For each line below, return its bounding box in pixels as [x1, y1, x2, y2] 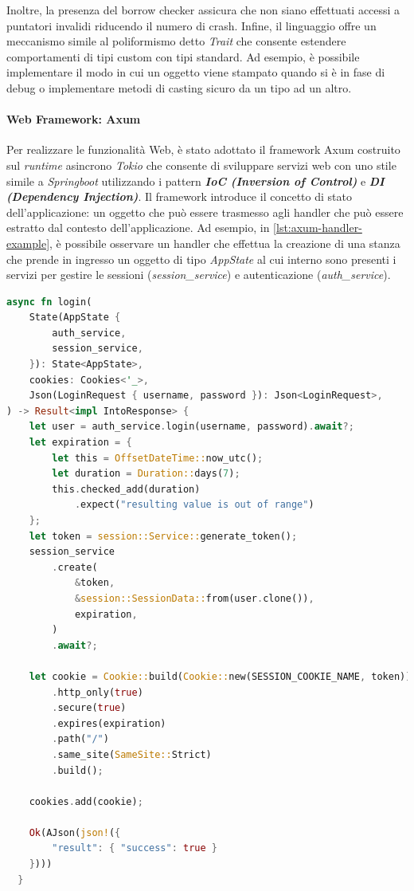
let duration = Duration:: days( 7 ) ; [52, 468, 240, 480]
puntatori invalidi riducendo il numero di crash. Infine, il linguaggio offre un [6, 17, 377, 33]
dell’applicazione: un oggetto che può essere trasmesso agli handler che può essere [6, 203, 404, 220]
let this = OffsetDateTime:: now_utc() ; [52, 452, 264, 464]
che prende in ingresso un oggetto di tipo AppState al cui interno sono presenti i [6, 250, 396, 267]
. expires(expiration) [52, 717, 166, 729]
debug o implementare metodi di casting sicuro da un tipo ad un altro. [6, 79, 352, 96]
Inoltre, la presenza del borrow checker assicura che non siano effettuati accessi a [6, 2, 400, 18]
